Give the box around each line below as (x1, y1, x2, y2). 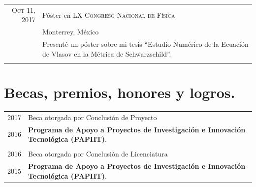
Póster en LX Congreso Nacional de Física (42, 9, 175, 20)
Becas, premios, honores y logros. (4, 82, 235, 102)
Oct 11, (12, 4, 35, 15)
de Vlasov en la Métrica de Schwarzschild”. (42, 48, 171, 59)
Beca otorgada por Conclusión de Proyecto (28, 112, 157, 122)
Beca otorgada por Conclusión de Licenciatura (28, 149, 168, 159)
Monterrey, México (42, 27, 99, 37)
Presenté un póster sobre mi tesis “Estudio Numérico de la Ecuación (42, 39, 249, 49)
